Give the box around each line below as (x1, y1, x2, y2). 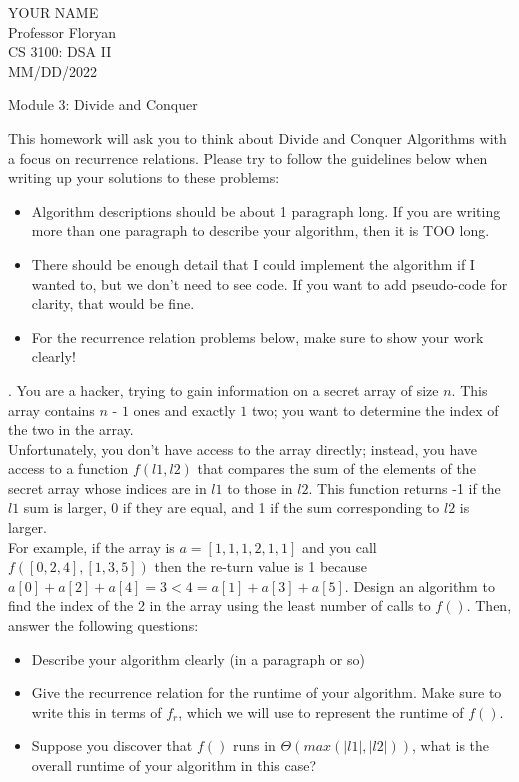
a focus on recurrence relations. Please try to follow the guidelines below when (8, 147, 488, 168)
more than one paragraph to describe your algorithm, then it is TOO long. (31, 220, 490, 241)
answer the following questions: (8, 615, 199, 636)
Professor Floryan (8, 21, 117, 42)
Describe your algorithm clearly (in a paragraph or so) (31, 648, 365, 669)
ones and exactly (133, 399, 236, 420)
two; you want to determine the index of (251, 399, 499, 420)
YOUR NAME (8, 2, 99, 22)
